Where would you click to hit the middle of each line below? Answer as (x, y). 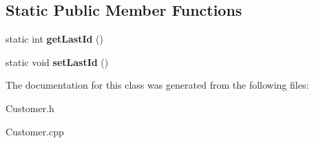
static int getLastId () (55, 39)
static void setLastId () (57, 62)
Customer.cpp (35, 131)
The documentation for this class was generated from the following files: (157, 85)
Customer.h (30, 108)
